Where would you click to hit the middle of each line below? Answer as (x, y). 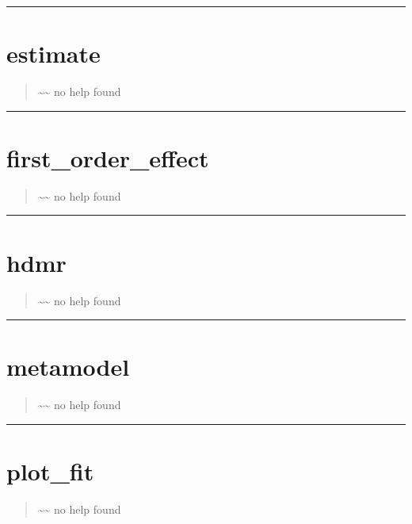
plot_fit (50, 471)
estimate (53, 54)
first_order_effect (108, 157)
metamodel (68, 367)
